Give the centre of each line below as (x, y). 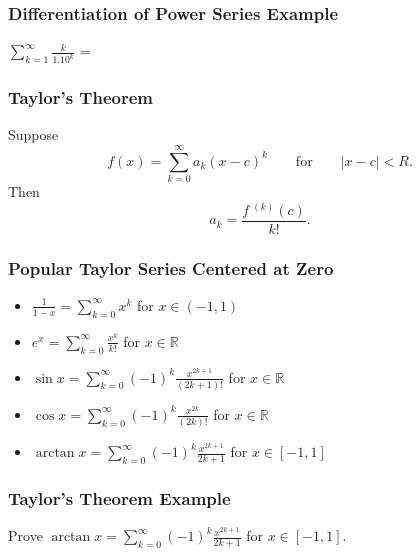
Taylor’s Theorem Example (119, 497)
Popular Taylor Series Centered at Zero (171, 267)
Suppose (33, 134)
